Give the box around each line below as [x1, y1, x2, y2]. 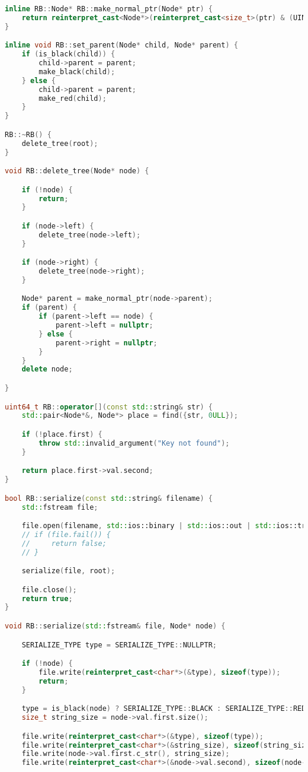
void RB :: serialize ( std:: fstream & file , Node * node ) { [5, 622, 226, 630]
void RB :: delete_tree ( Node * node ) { [5, 167, 149, 176]
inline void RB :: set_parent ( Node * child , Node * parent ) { [5, 41, 238, 50]
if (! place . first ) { [21, 430, 102, 439]
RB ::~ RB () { [5, 130, 52, 139]
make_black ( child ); [38, 67, 115, 76]
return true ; [21, 594, 73, 603]
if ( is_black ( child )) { [21, 50, 115, 59]
